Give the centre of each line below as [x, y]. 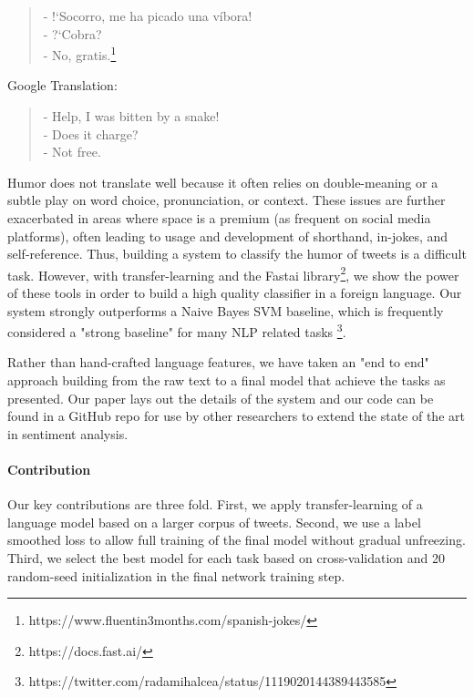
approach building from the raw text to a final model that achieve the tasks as [227, 380]
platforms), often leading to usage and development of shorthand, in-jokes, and [228, 236]
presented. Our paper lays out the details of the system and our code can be [221, 398]
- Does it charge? [91, 133]
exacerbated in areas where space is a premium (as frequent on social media [219, 218]
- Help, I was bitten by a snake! [131, 116]
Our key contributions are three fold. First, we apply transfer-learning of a [215, 504]
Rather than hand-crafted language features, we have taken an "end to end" [218, 362]
